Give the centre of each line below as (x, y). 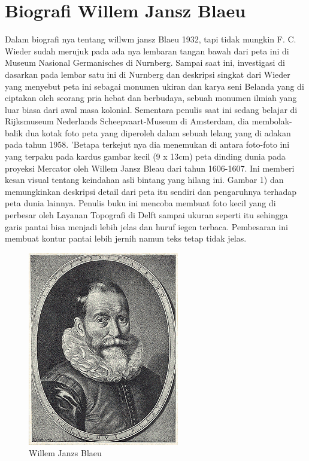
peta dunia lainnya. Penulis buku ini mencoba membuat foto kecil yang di (140, 203)
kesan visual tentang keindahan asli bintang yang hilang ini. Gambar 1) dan (144, 180)
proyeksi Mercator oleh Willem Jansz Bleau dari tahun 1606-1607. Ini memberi (150, 168)
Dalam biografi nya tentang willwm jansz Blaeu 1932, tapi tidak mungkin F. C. (151, 39)
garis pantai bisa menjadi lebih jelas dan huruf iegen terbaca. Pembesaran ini (146, 226)
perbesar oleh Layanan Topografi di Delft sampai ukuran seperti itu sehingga (146, 215)
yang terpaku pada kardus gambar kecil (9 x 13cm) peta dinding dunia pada (145, 156)
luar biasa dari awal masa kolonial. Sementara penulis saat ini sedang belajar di (151, 109)
